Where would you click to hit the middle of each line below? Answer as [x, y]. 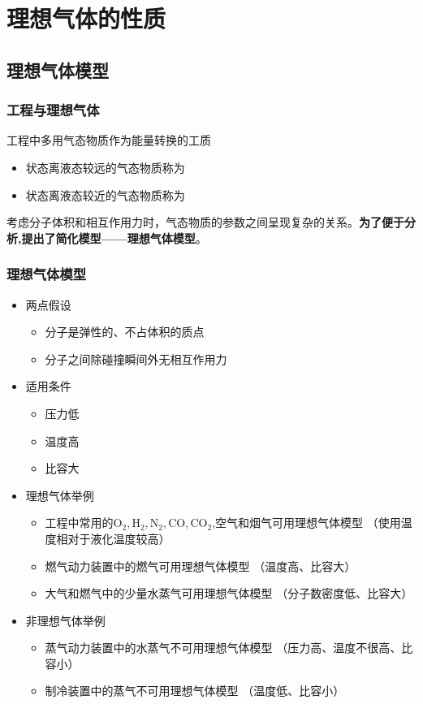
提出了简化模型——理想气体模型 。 [114, 238]
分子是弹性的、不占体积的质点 [125, 332]
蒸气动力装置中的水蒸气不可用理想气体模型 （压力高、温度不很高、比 [229, 648]
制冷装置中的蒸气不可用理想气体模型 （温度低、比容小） [195, 691]
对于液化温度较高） [119, 538]
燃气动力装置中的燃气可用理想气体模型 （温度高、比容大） [201, 566]
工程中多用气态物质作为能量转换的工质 [109, 140]
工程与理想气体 [53, 110]
